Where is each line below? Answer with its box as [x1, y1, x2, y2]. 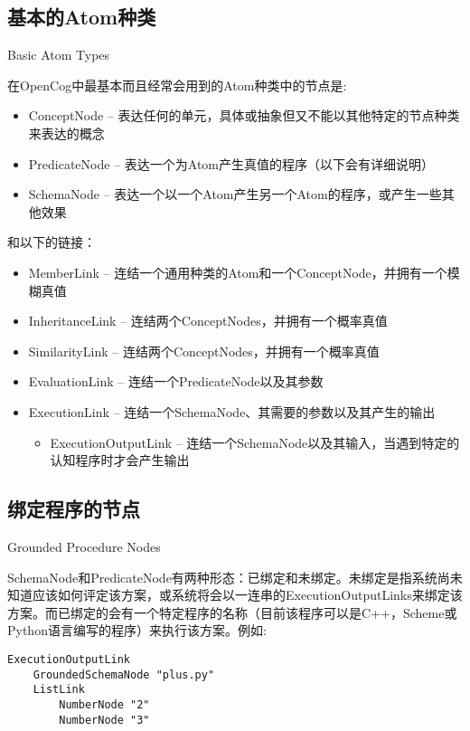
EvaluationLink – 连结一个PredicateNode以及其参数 [28, 372, 324, 391]
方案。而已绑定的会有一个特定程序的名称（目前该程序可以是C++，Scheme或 [7, 603, 457, 622]
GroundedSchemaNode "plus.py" [33, 668, 215, 681]
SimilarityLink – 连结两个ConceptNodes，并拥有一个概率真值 [28, 341, 380, 360]
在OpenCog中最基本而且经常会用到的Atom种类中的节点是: [7, 75, 347, 94]
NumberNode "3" [59, 713, 150, 726]
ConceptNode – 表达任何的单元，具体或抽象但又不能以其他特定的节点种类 [28, 106, 460, 125]
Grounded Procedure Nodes [7, 536, 161, 555]
